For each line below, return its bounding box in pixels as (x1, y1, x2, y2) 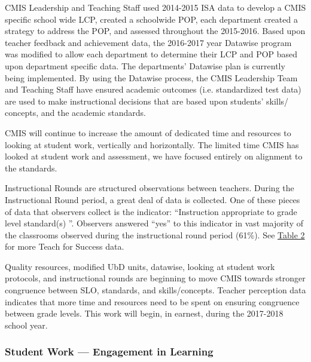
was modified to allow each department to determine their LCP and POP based (5, 48, 298, 60)
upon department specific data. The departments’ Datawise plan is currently (5, 59, 285, 72)
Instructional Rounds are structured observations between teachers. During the (5, 182, 294, 194)
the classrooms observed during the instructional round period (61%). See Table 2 (5, 228, 305, 241)
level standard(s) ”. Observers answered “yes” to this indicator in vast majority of (5, 217, 303, 229)
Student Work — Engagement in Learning (5, 344, 214, 359)
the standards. (5, 161, 57, 174)
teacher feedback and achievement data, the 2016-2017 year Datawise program (5, 36, 292, 48)
